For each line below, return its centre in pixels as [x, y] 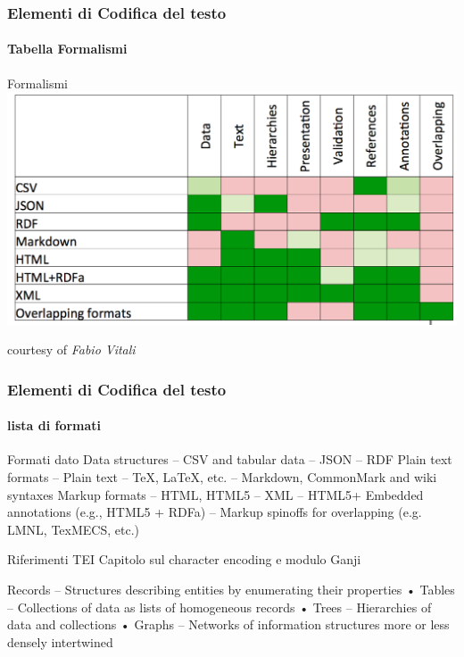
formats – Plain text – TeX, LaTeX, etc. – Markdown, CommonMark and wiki [222, 477]
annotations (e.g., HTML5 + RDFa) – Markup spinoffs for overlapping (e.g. [215, 512]
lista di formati [54, 425]
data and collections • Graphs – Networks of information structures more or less [228, 624]
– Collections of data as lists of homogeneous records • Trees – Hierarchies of [220, 607]
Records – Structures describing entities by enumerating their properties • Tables [231, 589]
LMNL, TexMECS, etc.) [73, 529]
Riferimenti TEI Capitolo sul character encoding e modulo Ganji [184, 559]
